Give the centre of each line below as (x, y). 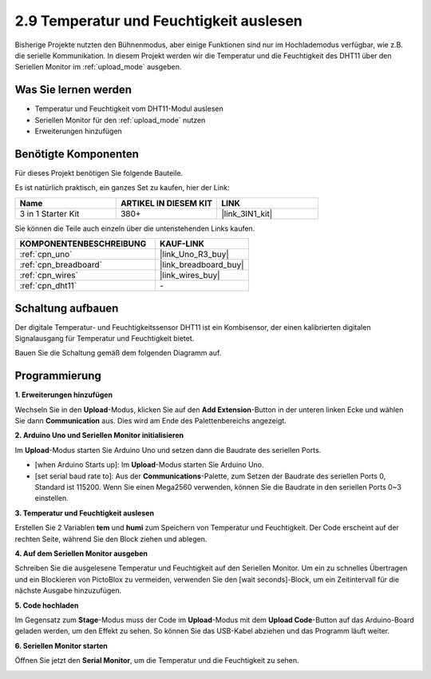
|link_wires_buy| (190, 276)
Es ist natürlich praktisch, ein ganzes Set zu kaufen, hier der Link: (122, 188)
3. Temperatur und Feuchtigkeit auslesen (85, 513)
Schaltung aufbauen (67, 308)
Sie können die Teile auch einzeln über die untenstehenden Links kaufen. (135, 228)
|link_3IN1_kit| (247, 213)
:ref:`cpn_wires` (49, 276)
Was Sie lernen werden (73, 90)
